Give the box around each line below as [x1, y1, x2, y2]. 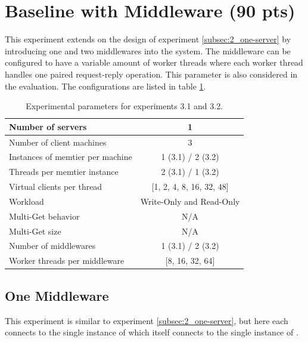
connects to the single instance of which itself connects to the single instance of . [5, 326, 298, 338]
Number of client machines [9, 135, 107, 148]
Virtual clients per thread [9, 180, 102, 193]
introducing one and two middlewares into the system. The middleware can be [5, 44, 291, 57]
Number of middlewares [9, 239, 96, 252]
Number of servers [9, 120, 87, 133]
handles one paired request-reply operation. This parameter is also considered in [5, 67, 298, 80]
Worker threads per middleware [9, 254, 125, 267]
